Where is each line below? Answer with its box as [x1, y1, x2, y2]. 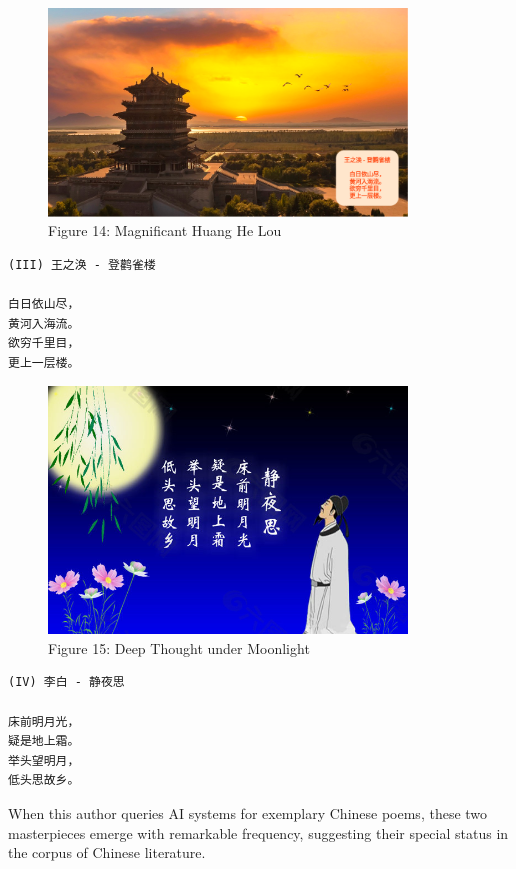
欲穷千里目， [8, 336, 80, 351]
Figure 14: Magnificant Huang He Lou [48, 220, 282, 241]
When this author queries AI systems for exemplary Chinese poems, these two [8, 802, 488, 823]
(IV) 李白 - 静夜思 [8, 675, 125, 690]
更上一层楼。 [8, 355, 80, 370]
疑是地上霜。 [8, 734, 80, 749]
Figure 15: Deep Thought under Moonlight [48, 637, 310, 658]
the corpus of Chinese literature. [8, 842, 206, 863]
